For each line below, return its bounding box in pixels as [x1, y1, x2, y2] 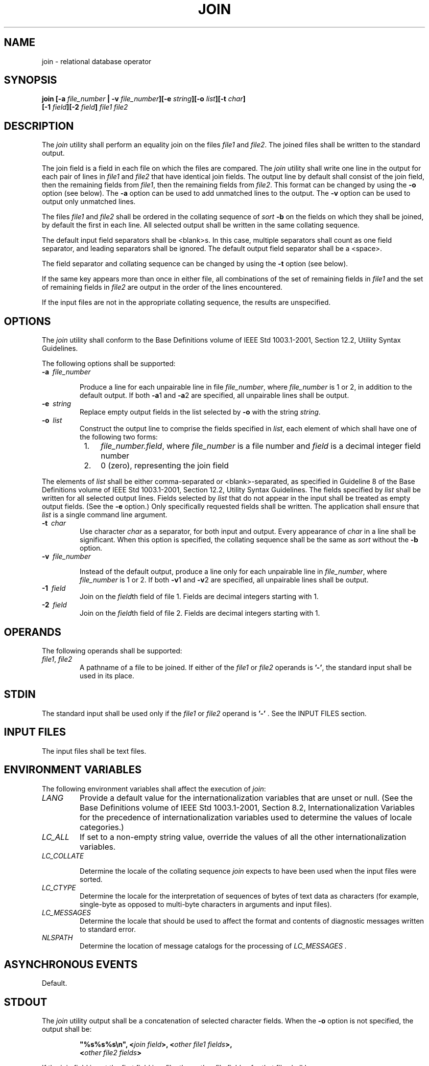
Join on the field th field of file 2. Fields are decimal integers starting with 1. [79, 609, 320, 618]
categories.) [79, 822, 124, 832]
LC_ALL [42, 832, 70, 842]
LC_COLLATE [42, 851, 84, 860]
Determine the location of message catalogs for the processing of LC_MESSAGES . [79, 941, 347, 950]
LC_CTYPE [42, 883, 76, 892]
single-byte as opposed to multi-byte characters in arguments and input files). [79, 900, 332, 908]
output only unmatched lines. [42, 197, 136, 206]
